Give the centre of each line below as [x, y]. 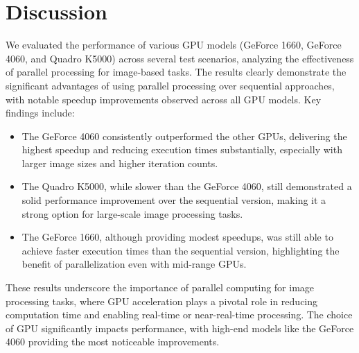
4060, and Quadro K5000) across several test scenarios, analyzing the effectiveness [180, 58]
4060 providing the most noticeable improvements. [113, 342]
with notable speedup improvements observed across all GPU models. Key [164, 99]
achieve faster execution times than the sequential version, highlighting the [181, 250]
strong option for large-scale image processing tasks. [132, 213]
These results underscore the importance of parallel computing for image [160, 287]
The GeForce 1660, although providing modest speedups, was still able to [177, 237]
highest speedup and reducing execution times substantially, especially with [182, 149]
